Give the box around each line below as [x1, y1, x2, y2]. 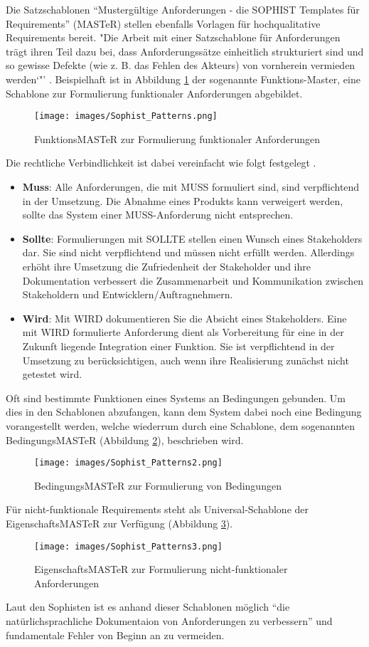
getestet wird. [22, 367, 82, 382]
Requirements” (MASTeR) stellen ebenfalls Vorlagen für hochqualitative [6, 16, 321, 31]
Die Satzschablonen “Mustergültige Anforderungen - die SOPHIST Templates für [6, 2, 360, 16]
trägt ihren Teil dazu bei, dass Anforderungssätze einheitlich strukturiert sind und [6, 43, 364, 58]
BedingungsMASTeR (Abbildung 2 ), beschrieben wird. [6, 432, 244, 447]
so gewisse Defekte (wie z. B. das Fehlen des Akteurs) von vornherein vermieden [6, 58, 355, 73]
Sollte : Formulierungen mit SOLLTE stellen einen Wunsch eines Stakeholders [22, 231, 363, 246]
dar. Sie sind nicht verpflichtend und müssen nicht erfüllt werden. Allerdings [22, 245, 355, 260]
